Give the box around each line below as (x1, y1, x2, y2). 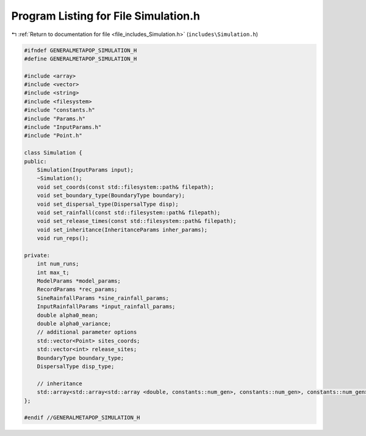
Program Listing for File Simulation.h (11, 9, 201, 23)
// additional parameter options (37, 329, 137, 336)
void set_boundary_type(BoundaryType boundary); (37, 192, 185, 199)
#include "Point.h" (24, 132, 82, 139)
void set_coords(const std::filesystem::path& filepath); (37, 183, 214, 191)
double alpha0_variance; (37, 321, 112, 327)
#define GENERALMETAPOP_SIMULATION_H (24, 55, 137, 62)
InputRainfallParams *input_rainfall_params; (37, 303, 176, 310)
